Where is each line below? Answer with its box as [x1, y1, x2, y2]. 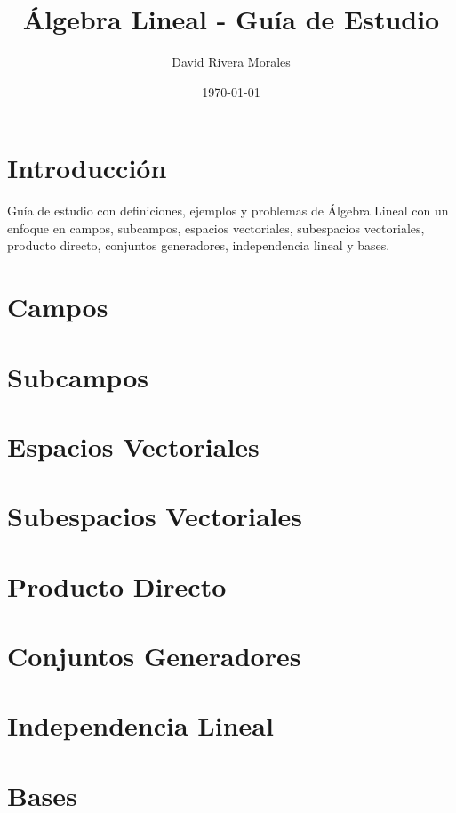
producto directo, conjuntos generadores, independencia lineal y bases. [7, 236, 390, 255]
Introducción [7, 150, 167, 186]
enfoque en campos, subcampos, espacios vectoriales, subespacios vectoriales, [7, 218, 425, 237]
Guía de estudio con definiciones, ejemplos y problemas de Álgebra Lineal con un [7, 201, 449, 220]
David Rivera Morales [172, 53, 291, 71]
